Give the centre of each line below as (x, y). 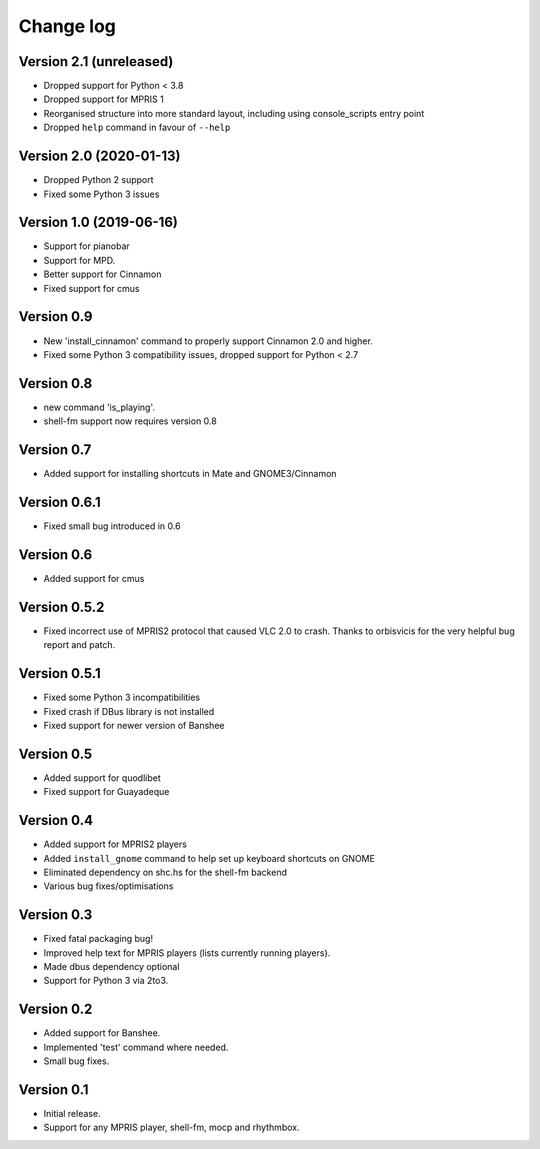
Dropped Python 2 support (98, 180)
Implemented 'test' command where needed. (136, 1047)
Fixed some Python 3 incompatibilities (121, 697)
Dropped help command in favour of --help (137, 127)
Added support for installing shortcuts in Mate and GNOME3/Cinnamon (190, 474)
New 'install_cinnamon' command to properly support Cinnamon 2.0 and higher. (208, 341)
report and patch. (79, 645)
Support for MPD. (79, 260)
